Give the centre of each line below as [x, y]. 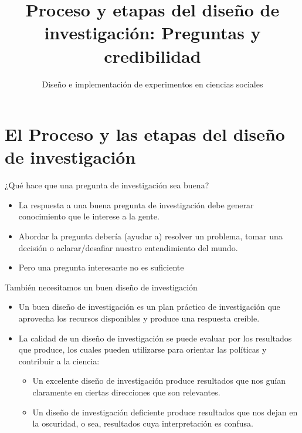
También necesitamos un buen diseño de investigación [101, 287]
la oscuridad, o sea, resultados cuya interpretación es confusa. [143, 423]
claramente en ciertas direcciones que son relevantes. [126, 392]
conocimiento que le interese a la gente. [89, 216]
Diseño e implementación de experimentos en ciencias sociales [152, 84]
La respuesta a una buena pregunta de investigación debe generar [136, 204]
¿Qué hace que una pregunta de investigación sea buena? [107, 185]
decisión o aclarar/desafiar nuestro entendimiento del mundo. [128, 247]
